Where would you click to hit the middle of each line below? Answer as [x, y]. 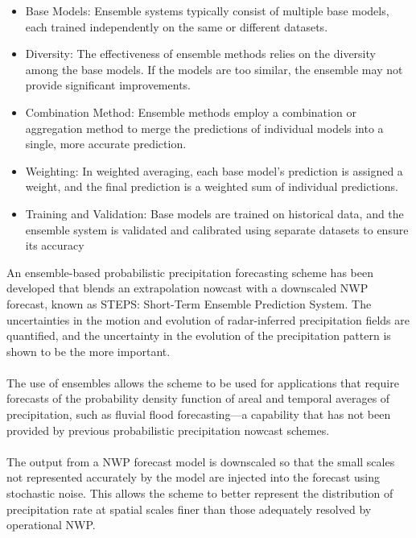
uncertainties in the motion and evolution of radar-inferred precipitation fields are [208, 319]
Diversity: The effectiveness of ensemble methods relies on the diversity [200, 54]
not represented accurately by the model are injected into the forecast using [193, 477]
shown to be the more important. [89, 351]
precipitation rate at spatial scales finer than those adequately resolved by [189, 509]
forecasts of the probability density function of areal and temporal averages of [198, 398]
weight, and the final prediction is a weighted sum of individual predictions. [212, 186]
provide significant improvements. [108, 85]
